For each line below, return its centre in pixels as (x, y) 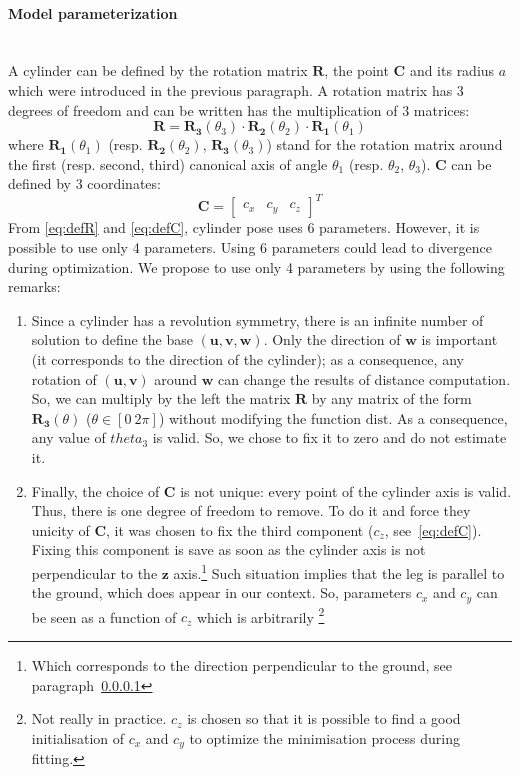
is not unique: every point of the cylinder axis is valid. (346, 490)
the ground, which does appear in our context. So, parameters (221, 592)
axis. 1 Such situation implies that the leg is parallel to (339, 571)
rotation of (64, 378)
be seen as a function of (104, 616)
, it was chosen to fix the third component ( (240, 529)
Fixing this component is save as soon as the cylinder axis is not (228, 549)
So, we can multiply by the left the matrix (161, 398)
